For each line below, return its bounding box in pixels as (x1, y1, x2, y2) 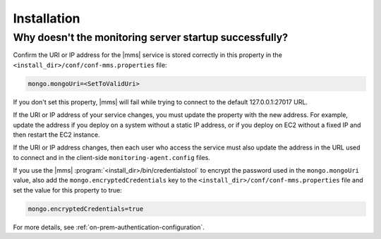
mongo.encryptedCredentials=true (28, 204, 144, 213)
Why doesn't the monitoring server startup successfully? (13, 31, 289, 44)
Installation (13, 11, 80, 26)
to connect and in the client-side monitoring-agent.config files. (13, 153, 211, 161)
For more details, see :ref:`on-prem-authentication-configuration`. (13, 223, 205, 231)
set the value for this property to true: (13, 185, 123, 194)
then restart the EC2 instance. (13, 130, 100, 139)
